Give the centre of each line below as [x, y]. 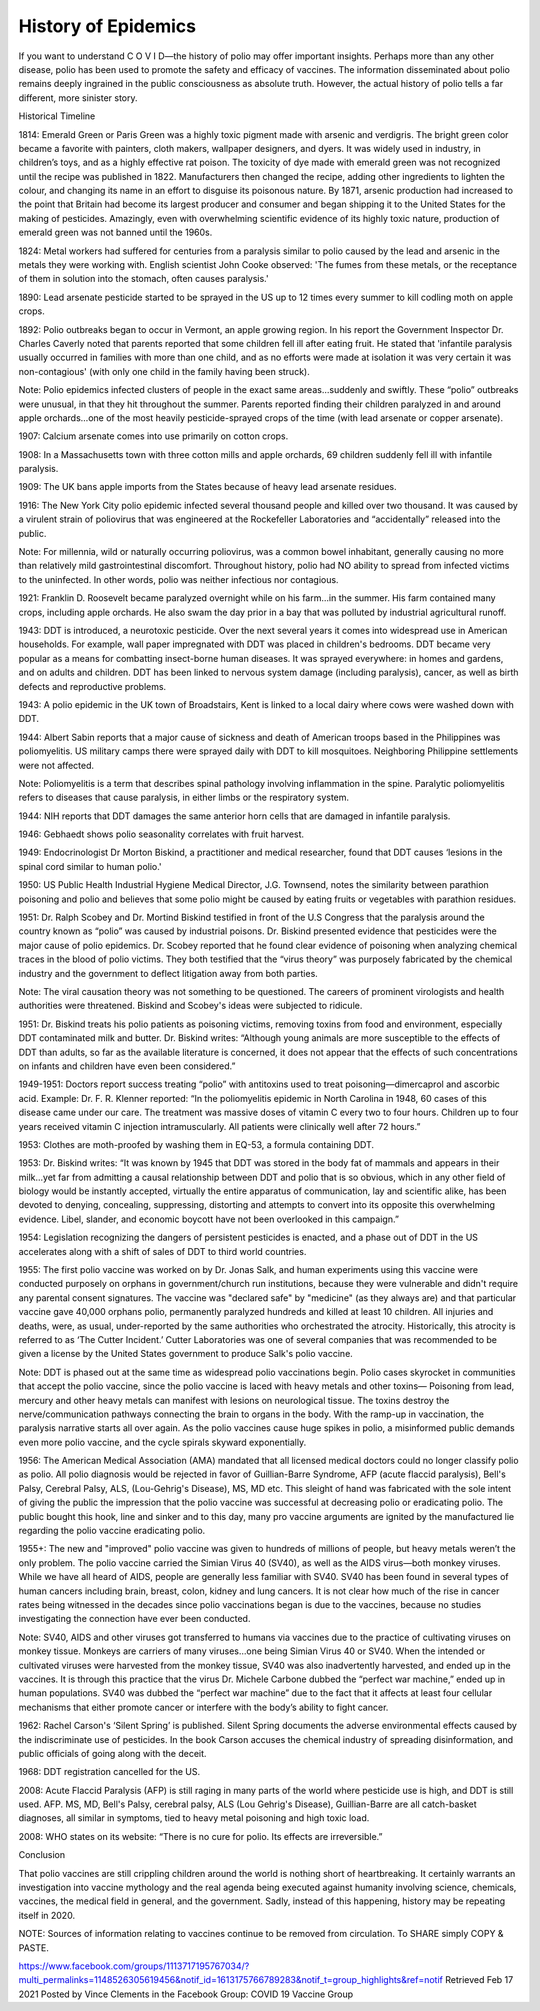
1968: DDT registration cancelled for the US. [109, 1772]
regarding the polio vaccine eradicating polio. [112, 1531]
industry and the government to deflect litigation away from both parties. [168, 973]
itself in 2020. [46, 1915]
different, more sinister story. [78, 97]
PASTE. [33, 1947]
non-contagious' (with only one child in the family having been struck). [164, 371]
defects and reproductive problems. [92, 686]
